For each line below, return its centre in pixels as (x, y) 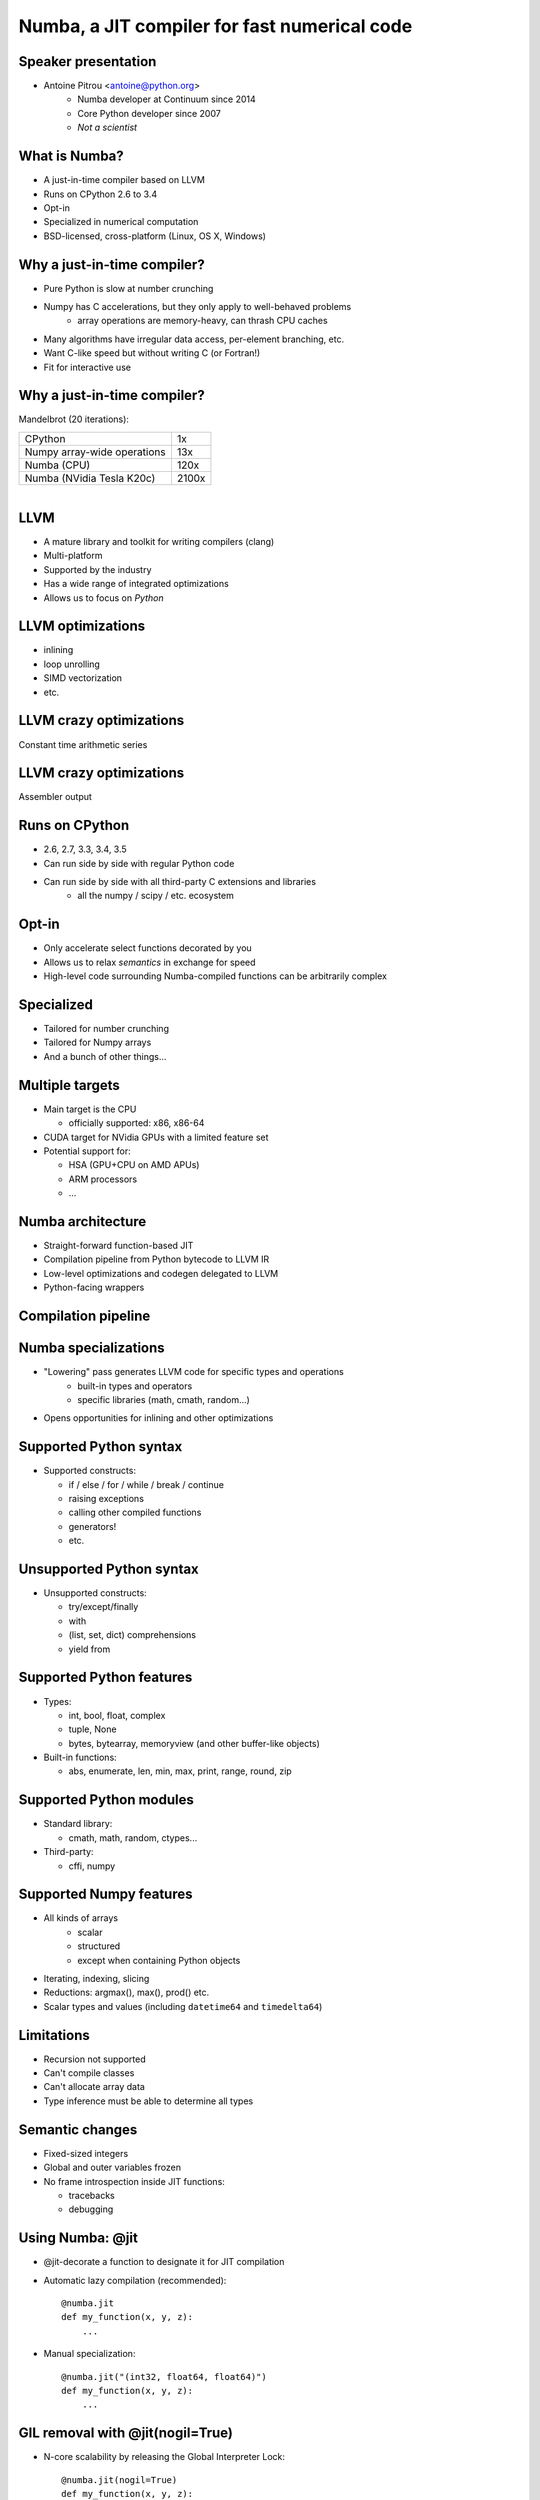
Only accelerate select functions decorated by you (147, 948)
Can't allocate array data (94, 2087)
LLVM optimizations (82, 626)
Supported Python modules (106, 1800)
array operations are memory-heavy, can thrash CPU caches (203, 321)
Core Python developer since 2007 (149, 113)
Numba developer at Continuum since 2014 (167, 99)
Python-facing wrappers (94, 1287)
